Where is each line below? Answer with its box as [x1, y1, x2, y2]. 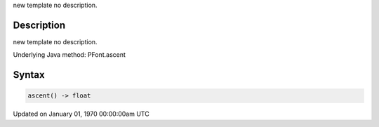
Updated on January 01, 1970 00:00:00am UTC [13, 109, 150, 119]
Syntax [13, 69, 45, 81]
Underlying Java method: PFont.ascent [13, 51, 126, 59]
